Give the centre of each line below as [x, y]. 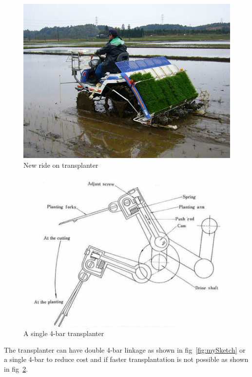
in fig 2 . [16, 368]
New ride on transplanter [61, 165]
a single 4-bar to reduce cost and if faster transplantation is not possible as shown [126, 359]
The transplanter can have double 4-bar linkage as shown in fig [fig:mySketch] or [125, 349]
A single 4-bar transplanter [64, 333]
